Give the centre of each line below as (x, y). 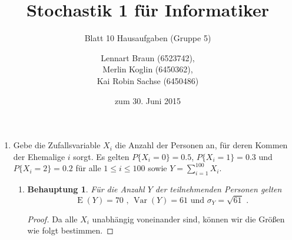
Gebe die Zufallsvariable (57, 145)
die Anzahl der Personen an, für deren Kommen (201, 145)
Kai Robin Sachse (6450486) (148, 80)
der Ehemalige (39, 156)
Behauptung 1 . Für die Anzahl (86, 189)
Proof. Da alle (52, 219)
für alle (88, 168)
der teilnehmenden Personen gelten (218, 189)
